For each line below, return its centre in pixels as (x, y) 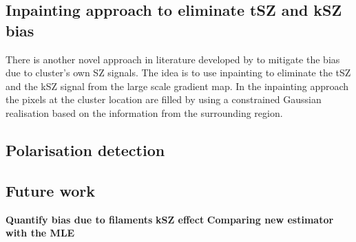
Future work (51, 190)
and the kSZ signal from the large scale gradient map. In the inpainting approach (177, 86)
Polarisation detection (85, 150)
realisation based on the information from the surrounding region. (144, 112)
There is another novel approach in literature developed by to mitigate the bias (173, 59)
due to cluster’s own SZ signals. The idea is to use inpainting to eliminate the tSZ (178, 73)
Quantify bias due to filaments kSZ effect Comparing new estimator (170, 219)
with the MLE (40, 233)
